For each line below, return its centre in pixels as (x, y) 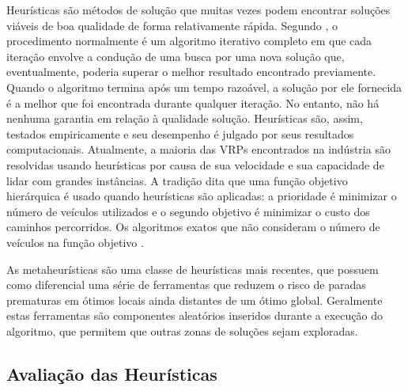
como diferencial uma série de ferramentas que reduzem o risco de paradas (186, 285)
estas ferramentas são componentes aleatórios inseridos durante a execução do (195, 315)
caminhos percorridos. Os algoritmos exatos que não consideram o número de (193, 227)
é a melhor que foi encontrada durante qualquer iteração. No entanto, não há (193, 102)
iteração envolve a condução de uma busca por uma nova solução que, (176, 56)
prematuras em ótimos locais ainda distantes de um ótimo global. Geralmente (195, 300)
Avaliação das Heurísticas (112, 373)
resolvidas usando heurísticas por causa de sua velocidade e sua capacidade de (195, 164)
